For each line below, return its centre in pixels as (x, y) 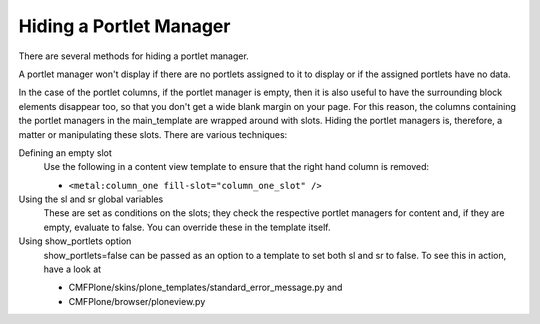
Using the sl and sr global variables (91, 199)
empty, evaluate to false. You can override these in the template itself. (187, 227)
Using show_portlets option (75, 241)
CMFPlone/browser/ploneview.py (137, 301)
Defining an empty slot (65, 152)
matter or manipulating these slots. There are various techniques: (153, 134)
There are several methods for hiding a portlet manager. (133, 56)
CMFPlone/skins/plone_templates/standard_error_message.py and (205, 287)
